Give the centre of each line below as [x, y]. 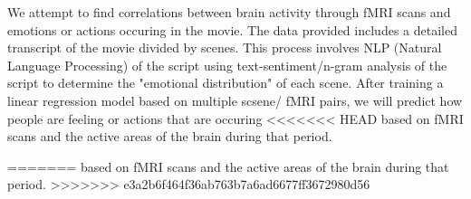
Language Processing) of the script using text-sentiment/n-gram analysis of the [227, 65]
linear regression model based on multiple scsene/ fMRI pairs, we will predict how [235, 100]
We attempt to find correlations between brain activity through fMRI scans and [229, 12]
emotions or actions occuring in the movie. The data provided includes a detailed [232, 29]
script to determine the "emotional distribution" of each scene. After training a [226, 83]
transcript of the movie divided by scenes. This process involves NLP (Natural [225, 47]
